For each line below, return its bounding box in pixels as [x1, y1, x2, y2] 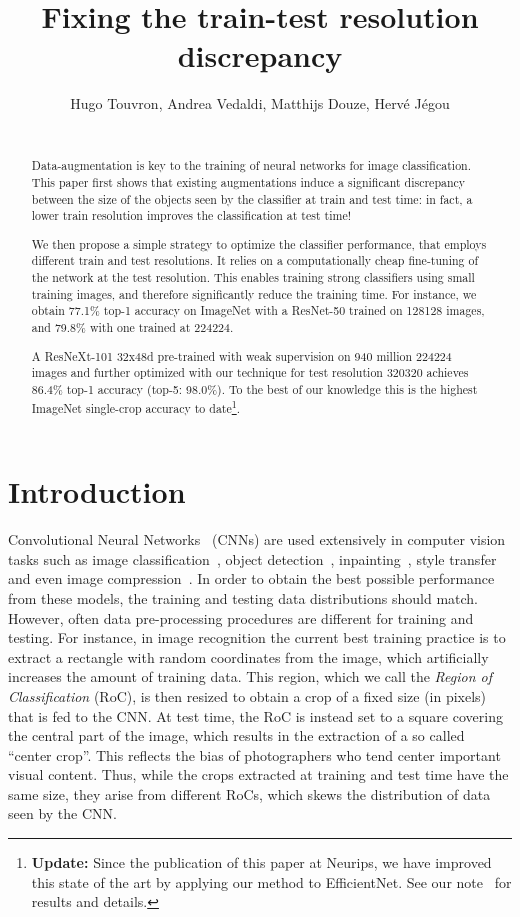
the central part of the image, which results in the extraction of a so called [8, 725, 465, 746]
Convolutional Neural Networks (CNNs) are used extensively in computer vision [8, 529, 506, 550]
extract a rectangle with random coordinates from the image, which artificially [8, 646, 489, 667]
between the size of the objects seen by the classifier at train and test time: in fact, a [31, 190, 473, 207]
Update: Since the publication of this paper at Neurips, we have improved [31, 852, 492, 873]
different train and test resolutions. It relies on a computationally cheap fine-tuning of [31, 252, 479, 269]
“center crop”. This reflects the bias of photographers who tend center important [8, 744, 501, 765]
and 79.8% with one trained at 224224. [31, 319, 234, 336]
